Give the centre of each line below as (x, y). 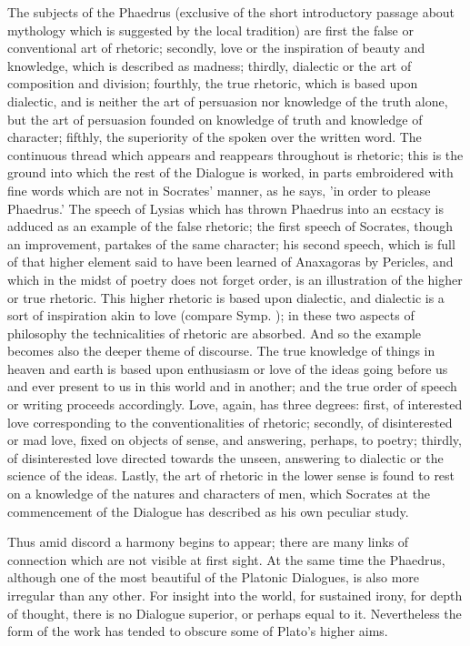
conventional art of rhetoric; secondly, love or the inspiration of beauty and (216, 48)
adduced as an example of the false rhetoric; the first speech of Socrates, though (230, 226)
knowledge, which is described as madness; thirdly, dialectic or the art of (210, 65)
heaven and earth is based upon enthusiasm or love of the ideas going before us (228, 368)
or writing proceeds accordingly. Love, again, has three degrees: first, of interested (235, 404)
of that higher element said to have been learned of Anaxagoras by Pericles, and (230, 262)
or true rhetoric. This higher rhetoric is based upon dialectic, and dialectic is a (226, 297)
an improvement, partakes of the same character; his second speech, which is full (231, 243)
